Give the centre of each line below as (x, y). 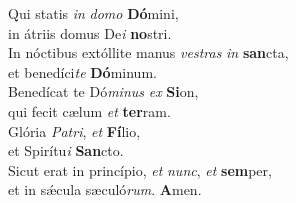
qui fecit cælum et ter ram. (89, 110)
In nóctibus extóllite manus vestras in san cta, (148, 52)
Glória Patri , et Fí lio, (74, 130)
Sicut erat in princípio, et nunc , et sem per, (140, 169)
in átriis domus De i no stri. (90, 32)
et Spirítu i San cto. (66, 150)
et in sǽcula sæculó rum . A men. (105, 189)
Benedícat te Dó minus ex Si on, (103, 91)
